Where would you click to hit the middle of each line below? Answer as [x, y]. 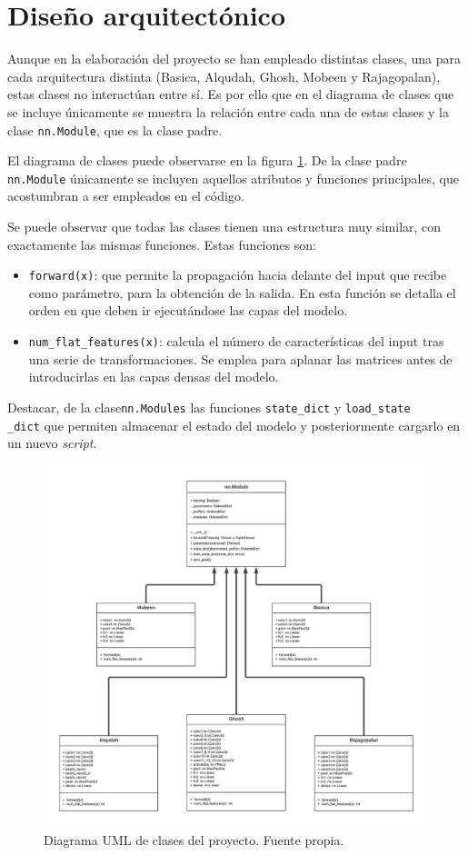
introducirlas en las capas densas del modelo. [154, 377]
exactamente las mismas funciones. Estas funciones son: [162, 244]
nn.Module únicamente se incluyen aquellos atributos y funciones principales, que [233, 178]
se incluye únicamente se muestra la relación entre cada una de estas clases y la [228, 111]
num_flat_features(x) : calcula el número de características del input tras [236, 341]
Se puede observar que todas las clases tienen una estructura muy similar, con [224, 226]
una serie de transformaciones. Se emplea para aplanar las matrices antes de [240, 358]
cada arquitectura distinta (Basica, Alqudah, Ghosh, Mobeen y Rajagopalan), [224, 76]
